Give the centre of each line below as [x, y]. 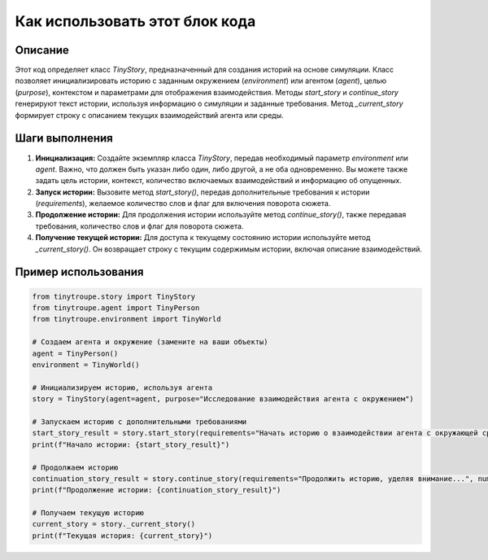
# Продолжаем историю [75, 467]
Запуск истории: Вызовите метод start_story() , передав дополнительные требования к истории [203, 192]
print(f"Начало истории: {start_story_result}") [131, 444]
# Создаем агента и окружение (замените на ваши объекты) [150, 342]
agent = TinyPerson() [75, 353]
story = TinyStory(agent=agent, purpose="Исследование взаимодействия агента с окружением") [223, 399]
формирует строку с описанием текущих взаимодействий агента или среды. [149, 115]
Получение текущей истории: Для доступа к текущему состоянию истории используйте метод [203, 238]
